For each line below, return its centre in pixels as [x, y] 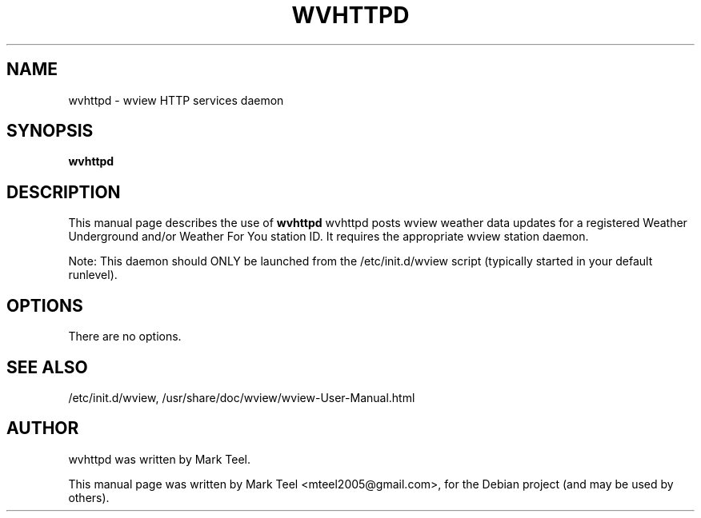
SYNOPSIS [50, 131]
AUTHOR [43, 428]
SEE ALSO [47, 367]
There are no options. [125, 337]
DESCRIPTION [64, 192]
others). [89, 497]
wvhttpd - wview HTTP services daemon [176, 100]
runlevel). [93, 275]
